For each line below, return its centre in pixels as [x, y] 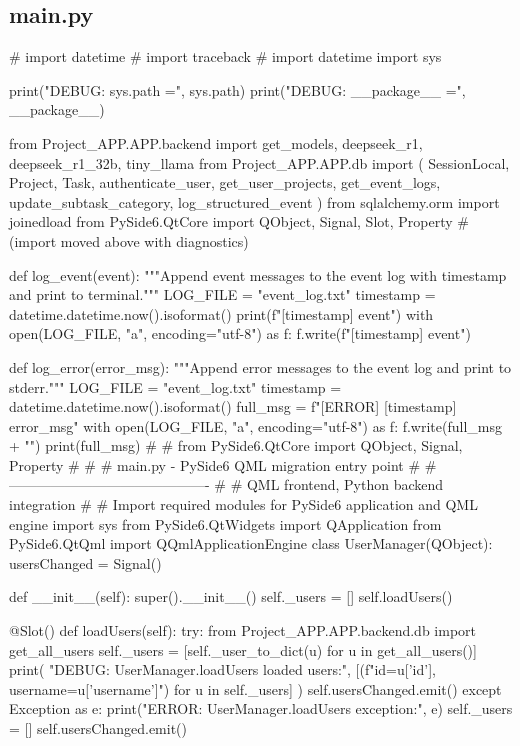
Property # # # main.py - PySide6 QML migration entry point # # [223, 464]
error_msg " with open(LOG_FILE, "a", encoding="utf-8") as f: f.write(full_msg [255, 425]
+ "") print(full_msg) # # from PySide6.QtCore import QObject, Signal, [236, 445]
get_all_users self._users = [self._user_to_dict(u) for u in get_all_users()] [243, 649]
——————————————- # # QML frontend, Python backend [226, 484]
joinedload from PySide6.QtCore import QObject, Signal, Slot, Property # [239, 221]
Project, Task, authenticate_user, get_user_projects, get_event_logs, [225, 182]
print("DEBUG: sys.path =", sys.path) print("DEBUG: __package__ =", [237, 89]
